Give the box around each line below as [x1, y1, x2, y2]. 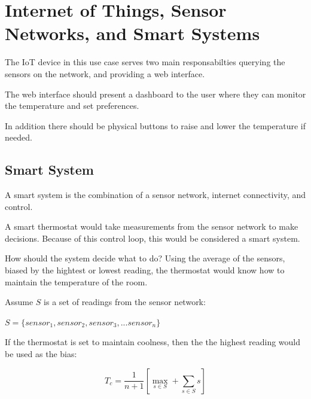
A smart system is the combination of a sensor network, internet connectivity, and [5, 188, 306, 201]
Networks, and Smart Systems [5, 21, 260, 45]
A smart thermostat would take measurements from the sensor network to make [5, 220, 298, 233]
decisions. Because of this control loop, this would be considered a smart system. [5, 232, 300, 244]
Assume [5, 296, 33, 308]
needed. [5, 131, 32, 144]
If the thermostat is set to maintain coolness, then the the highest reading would [5, 336, 301, 348]
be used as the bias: [5, 348, 77, 360]
